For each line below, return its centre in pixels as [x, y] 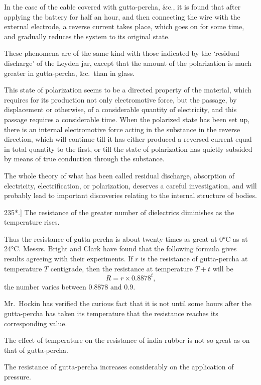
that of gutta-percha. [36, 350]
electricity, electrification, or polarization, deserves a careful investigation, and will [130, 185]
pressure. [18, 376]
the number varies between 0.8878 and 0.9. [70, 286]
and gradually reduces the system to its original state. [87, 36]
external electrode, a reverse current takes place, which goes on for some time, [124, 26]
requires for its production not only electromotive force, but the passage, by [120, 99]
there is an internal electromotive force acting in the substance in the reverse [122, 129]
